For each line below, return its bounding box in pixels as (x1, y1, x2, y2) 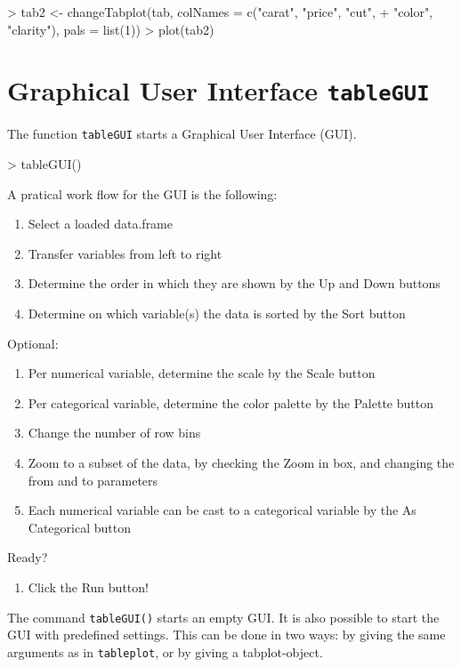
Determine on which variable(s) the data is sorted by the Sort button (28, 304, 406, 323)
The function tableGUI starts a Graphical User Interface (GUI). (7, 125, 357, 143)
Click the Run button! (28, 578, 149, 596)
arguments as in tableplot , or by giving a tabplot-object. (7, 642, 323, 661)
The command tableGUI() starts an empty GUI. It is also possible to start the (7, 607, 440, 626)
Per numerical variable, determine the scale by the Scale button (28, 364, 376, 382)
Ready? (7, 548, 48, 567)
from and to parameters (28, 470, 158, 489)
